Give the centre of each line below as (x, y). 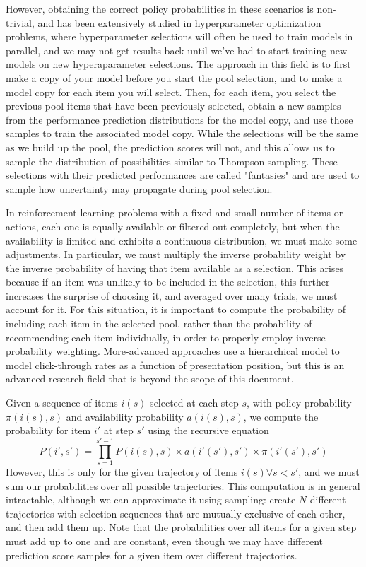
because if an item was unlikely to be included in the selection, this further (168, 282)
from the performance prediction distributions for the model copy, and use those (179, 119)
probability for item (48, 430)
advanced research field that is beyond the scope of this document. (150, 379)
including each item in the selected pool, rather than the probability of (159, 323)
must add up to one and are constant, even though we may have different (164, 540)
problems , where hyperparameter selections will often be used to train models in (179, 36)
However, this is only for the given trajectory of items (122, 471)
